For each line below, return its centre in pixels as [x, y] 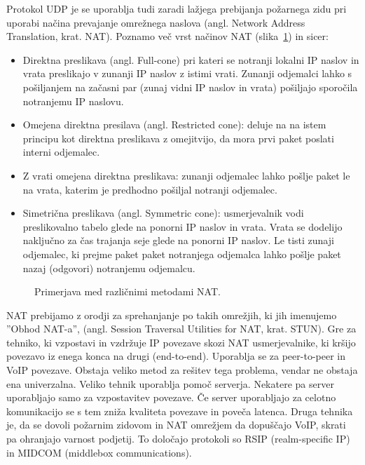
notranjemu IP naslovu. [73, 101]
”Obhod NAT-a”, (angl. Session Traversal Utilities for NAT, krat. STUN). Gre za [181, 329]
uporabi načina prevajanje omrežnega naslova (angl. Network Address [156, 22]
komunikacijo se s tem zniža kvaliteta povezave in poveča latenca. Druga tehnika [180, 411]
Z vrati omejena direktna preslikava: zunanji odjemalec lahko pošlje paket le [186, 175]
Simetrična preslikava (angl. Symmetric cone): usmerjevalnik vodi [163, 213]
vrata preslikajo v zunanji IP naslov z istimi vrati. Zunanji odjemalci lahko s [187, 73]
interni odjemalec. [61, 152]
